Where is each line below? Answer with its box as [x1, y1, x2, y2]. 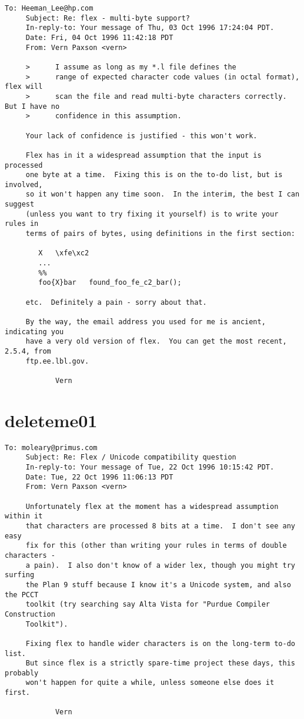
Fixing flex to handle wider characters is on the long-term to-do [25, 639, 295, 648]
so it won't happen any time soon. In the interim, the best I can [25, 190, 300, 199]
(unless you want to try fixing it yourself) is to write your [25, 209, 279, 218]
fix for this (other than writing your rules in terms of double [25, 541, 287, 550]
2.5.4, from [5, 347, 51, 355]
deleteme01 [5, 408, 98, 432]
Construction [5, 610, 55, 618]
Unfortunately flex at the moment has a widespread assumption [25, 502, 279, 511]
